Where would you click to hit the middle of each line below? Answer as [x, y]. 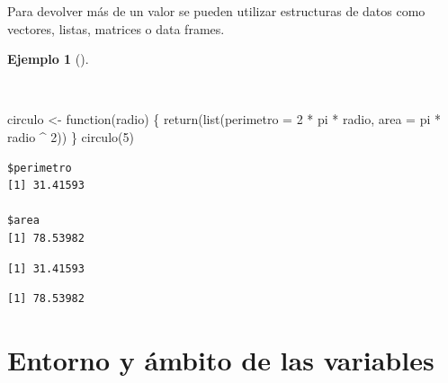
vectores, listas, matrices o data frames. [116, 28]
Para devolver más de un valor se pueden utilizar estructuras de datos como [216, 11]
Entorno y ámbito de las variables [221, 359]
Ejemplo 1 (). [48, 59]
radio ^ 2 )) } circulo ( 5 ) [71, 136]
